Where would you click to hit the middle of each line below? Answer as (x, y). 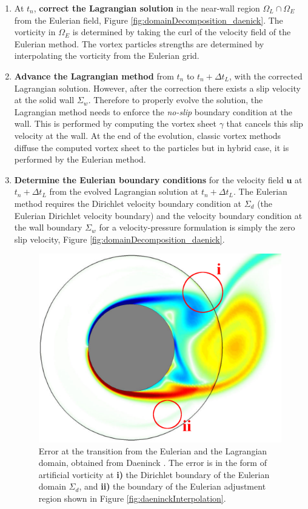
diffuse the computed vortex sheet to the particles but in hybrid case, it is (152, 147)
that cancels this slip (265, 123)
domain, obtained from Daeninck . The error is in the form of (152, 463)
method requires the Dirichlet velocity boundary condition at (128, 203)
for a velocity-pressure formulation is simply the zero (197, 227)
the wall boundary (48, 227)
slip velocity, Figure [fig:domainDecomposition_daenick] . (119, 239)
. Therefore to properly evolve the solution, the (176, 100)
